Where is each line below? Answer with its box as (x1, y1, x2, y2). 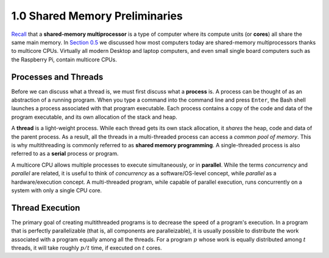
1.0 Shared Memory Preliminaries (11, 9, 183, 23)
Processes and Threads (11, 72, 104, 82)
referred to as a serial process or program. (11, 150, 119, 158)
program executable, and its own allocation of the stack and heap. (11, 113, 178, 120)
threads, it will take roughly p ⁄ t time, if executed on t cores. (11, 244, 162, 251)
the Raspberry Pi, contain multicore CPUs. (11, 55, 117, 63)
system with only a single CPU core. (11, 186, 102, 194)
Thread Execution (11, 203, 80, 213)
